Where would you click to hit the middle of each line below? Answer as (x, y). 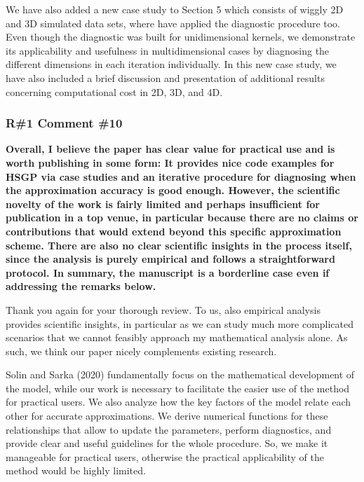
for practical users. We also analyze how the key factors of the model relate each (178, 402)
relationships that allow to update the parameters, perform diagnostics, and (169, 429)
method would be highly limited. (76, 470)
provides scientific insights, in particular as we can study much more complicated (180, 323)
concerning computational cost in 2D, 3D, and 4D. (114, 91)
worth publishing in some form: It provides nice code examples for (170, 162)
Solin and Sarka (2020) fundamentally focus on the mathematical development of (180, 374)
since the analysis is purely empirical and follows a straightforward (170, 259)
